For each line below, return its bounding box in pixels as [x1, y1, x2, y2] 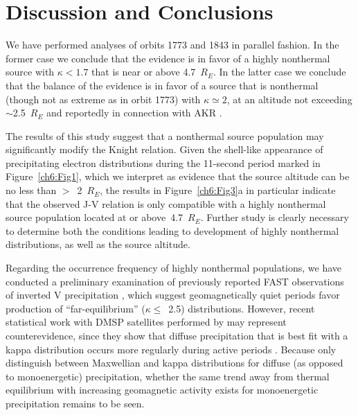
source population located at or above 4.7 [6, 210, 184, 224]
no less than [6, 183, 57, 197]
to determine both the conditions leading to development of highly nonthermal [6, 223, 339, 238]
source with [6, 64, 55, 79]
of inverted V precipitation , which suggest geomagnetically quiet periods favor [6, 288, 340, 302]
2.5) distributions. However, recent [168, 301, 315, 315]
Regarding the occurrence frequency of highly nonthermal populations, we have [6, 261, 342, 275]
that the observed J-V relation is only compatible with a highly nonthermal [6, 196, 326, 211]
